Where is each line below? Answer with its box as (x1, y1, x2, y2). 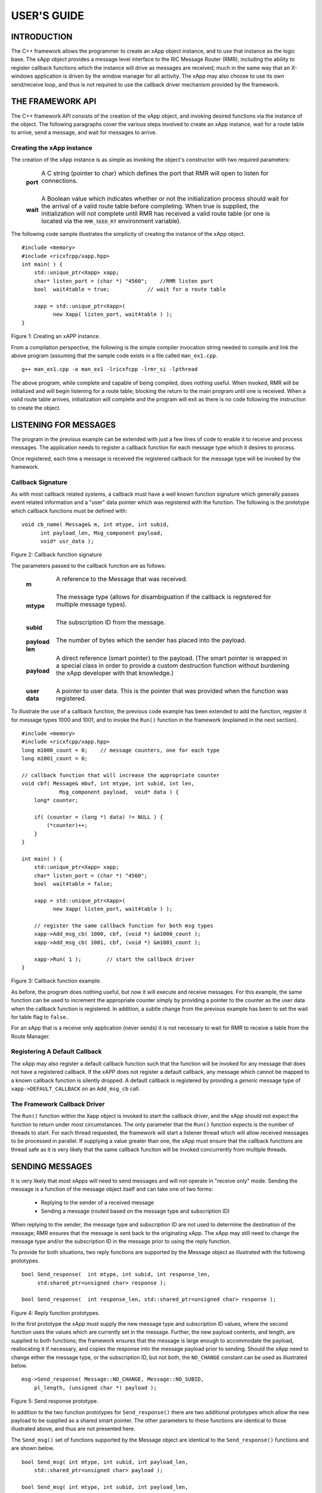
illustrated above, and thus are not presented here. (11, 1425, 135, 1433)
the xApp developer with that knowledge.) (55, 669, 174, 677)
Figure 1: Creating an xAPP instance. (11, 333, 101, 340)
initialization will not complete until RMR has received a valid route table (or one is (41, 209, 271, 217)
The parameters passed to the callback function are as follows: (11, 562, 166, 569)
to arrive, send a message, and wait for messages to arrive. (11, 129, 157, 136)
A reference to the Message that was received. (55, 575, 188, 583)
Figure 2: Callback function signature (11, 551, 103, 558)
